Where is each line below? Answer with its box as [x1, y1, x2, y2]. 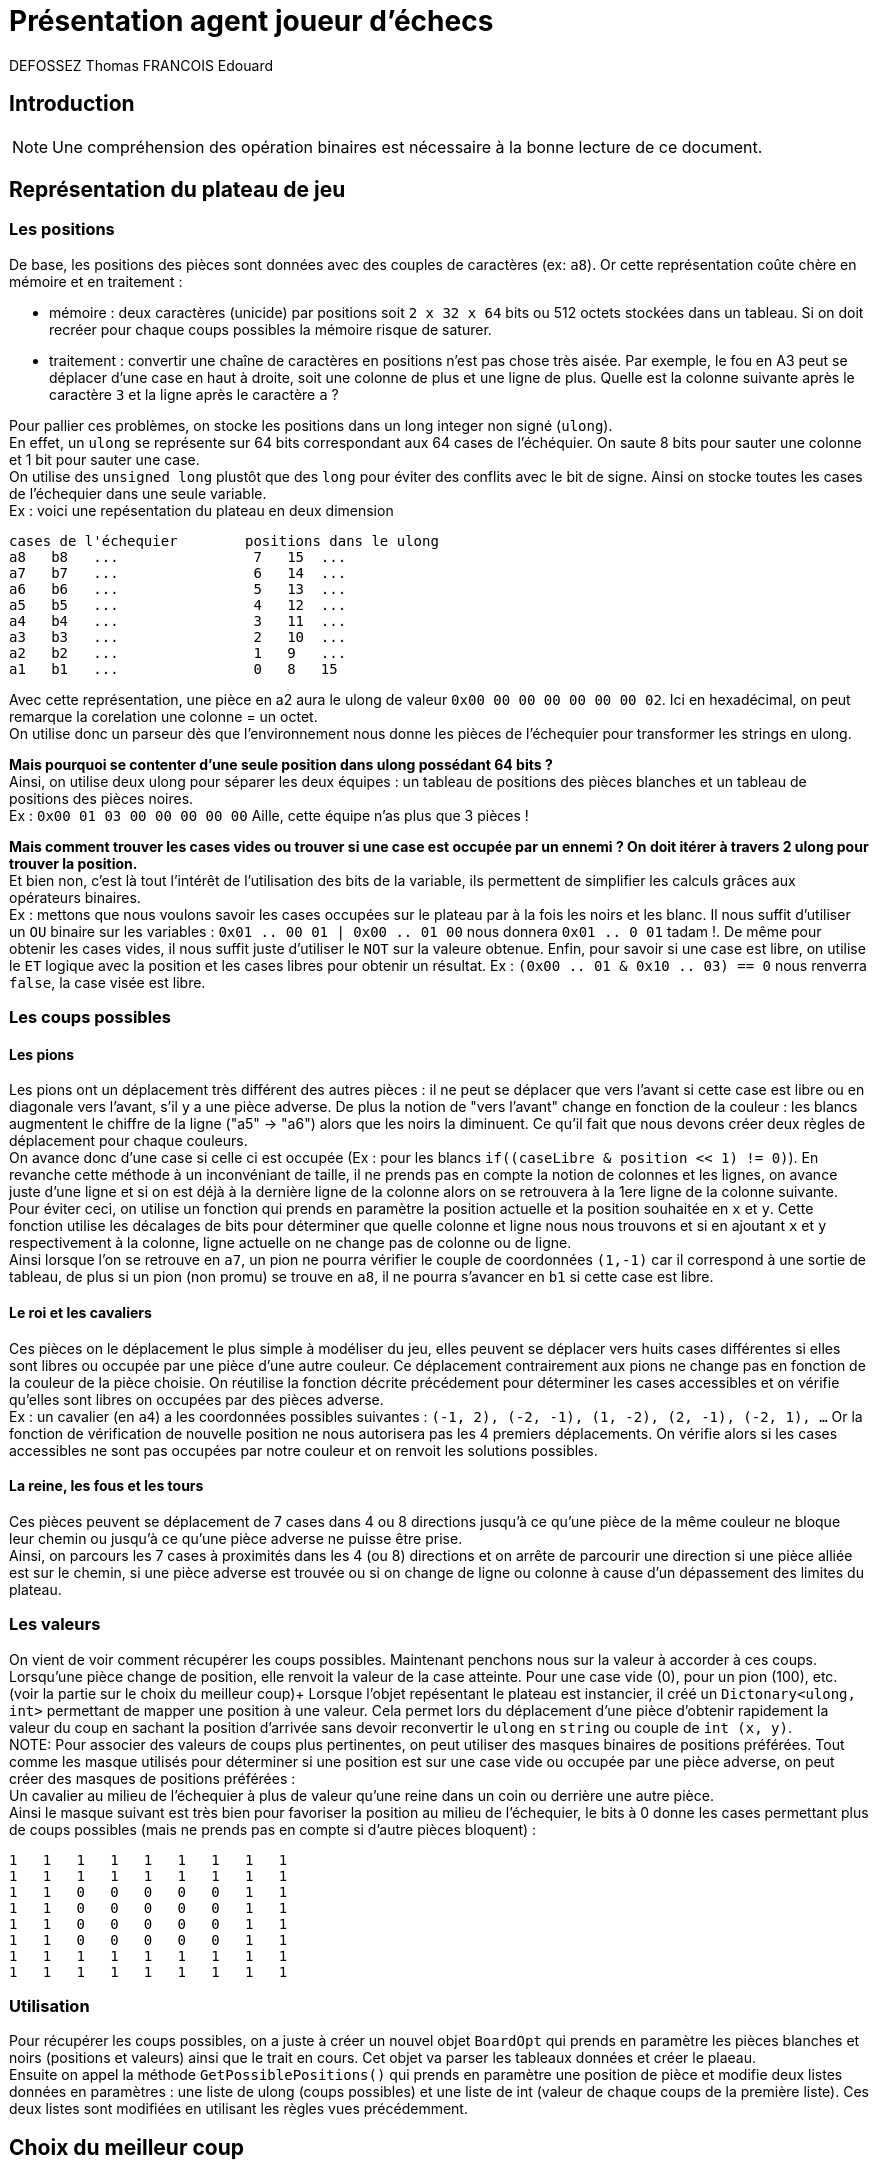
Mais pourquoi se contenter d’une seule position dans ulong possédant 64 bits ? [9, 755, 553, 773]
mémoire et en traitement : [9, 272, 183, 290]
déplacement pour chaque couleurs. [9, 1132, 248, 1150]
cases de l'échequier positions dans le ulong [9, 532, 439, 549]
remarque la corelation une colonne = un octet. [9, 707, 318, 725]
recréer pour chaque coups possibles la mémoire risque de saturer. [49, 320, 492, 338]
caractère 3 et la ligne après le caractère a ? [49, 385, 339, 403]
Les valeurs [9, 1614, 101, 1635]
